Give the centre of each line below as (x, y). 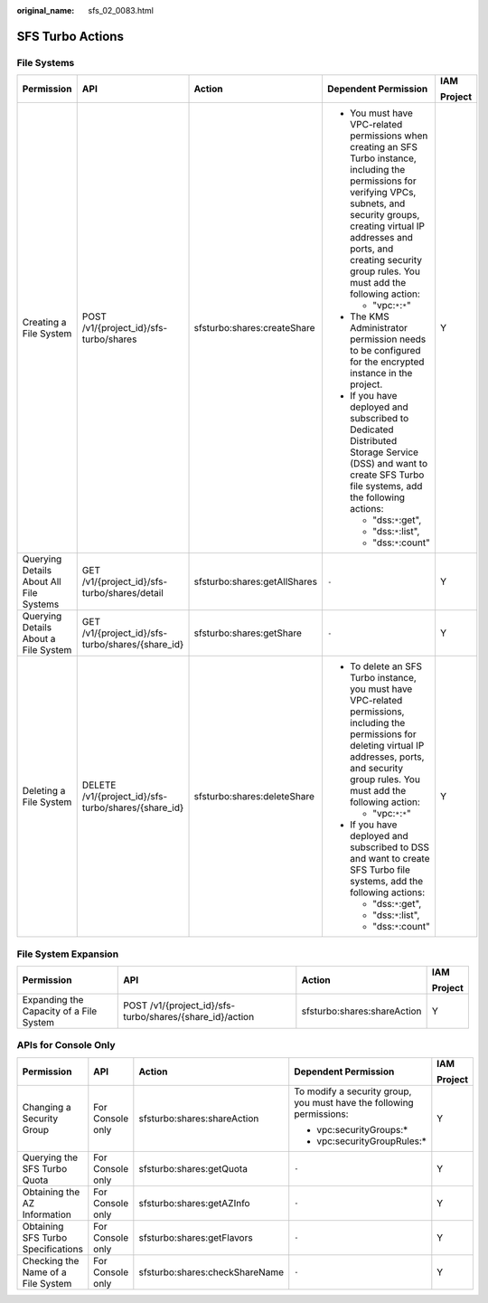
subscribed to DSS (389, 847)
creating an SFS (383, 147)
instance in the (381, 373)
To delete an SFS (386, 666)
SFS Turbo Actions (70, 36)
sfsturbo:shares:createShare (254, 328)
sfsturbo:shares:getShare (248, 633)
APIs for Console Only (66, 1045)
